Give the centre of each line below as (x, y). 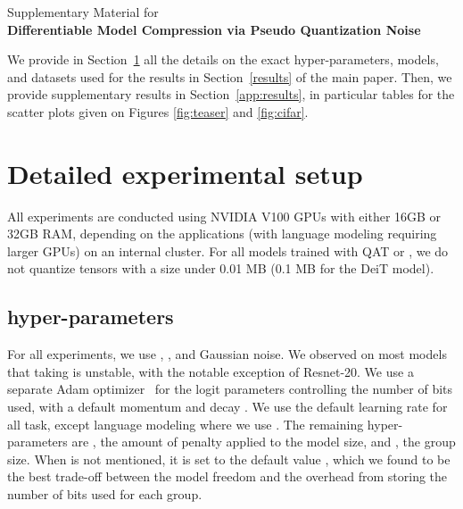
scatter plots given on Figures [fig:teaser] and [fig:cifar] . (158, 111)
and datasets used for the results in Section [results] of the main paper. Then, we (230, 76)
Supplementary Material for (83, 12)
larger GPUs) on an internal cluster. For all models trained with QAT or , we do (228, 250)
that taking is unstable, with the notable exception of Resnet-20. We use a (211, 371)
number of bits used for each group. (105, 494)
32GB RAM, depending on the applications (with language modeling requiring (222, 234)
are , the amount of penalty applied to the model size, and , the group (264, 442)
